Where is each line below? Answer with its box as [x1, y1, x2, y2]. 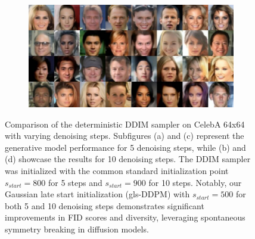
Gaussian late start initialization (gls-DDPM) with [5, 188, 190, 200]
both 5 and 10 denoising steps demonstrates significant [5, 199, 204, 212]
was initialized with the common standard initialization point [5, 164, 229, 176]
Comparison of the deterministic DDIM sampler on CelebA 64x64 [5, 117, 245, 130]
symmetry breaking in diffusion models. [5, 222, 149, 235]
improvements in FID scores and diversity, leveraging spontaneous [5, 211, 245, 224]
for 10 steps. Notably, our [148, 176, 242, 188]
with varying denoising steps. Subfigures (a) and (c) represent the [5, 129, 244, 142]
